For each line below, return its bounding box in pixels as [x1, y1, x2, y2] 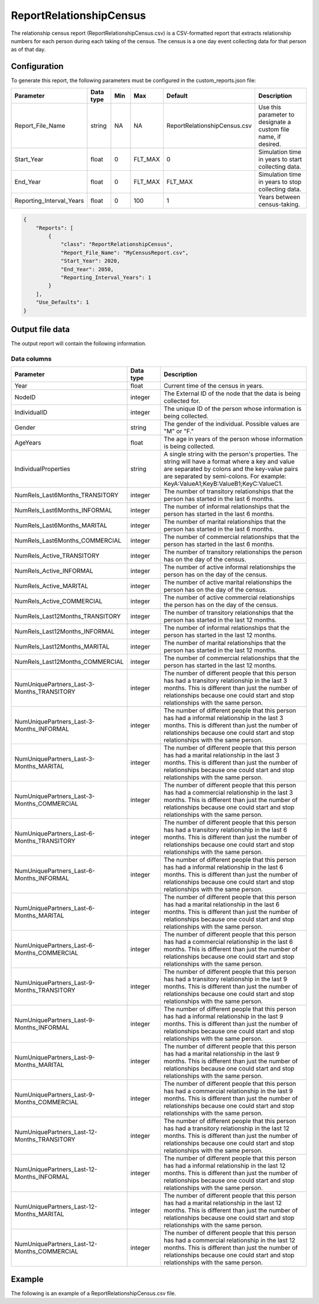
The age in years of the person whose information [163, 435, 303, 443]
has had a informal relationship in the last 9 [163, 1013, 284, 1021]
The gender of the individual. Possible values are [163, 420, 300, 428]
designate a [258, 118, 291, 126]
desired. [258, 140, 282, 148]
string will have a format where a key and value [163, 458, 295, 466]
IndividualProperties [14, 465, 70, 473]
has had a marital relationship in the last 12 [163, 1199, 282, 1207]
